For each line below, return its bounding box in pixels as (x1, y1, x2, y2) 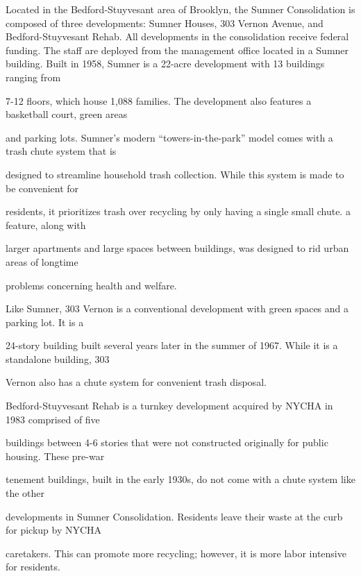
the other (6, 486, 45, 500)
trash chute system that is (6, 144, 117, 158)
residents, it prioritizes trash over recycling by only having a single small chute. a (6, 204, 351, 219)
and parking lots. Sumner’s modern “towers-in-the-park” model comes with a (6, 130, 333, 144)
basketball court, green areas (6, 107, 128, 121)
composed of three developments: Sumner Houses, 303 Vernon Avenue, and (6, 15, 324, 30)
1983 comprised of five (6, 412, 100, 426)
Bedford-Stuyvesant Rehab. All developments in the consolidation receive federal (6, 29, 349, 44)
